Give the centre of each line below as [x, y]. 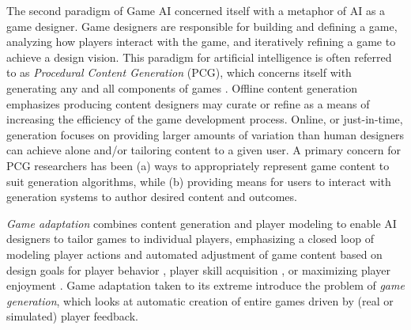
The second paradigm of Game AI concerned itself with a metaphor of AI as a [196, 10]
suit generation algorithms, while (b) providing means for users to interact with [199, 181]
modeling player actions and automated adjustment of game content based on [194, 254]
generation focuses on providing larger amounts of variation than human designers [205, 134]
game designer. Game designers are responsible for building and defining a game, [202, 26]
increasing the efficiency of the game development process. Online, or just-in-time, [205, 119]
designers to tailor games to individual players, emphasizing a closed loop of [190, 239]
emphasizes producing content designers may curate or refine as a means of [188, 103]
